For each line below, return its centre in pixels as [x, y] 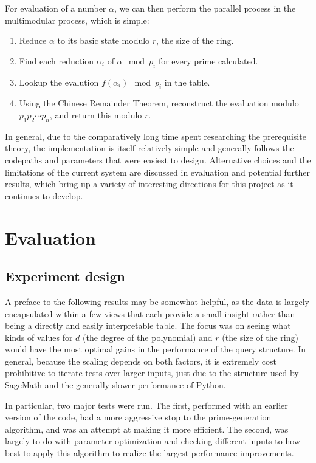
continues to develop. [44, 195]
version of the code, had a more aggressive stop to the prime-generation [138, 417]
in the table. [187, 82]
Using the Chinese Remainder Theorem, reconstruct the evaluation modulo [159, 103]
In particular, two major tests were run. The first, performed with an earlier [146, 405]
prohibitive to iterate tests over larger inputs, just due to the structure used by [152, 373]
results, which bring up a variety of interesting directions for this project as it [149, 184]
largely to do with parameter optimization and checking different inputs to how [153, 441]
